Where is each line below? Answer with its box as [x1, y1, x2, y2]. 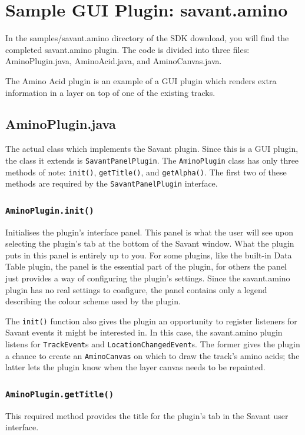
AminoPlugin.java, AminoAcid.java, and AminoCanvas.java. [5, 55, 222, 67]
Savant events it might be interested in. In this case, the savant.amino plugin [5, 326, 283, 338]
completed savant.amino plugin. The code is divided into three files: [5, 43, 250, 55]
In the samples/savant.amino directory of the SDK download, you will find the [5, 32, 289, 44]
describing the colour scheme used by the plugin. [5, 295, 181, 307]
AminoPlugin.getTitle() [5, 389, 114, 399]
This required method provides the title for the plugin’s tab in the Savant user [5, 409, 289, 421]
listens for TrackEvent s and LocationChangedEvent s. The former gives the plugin [5, 338, 300, 350]
